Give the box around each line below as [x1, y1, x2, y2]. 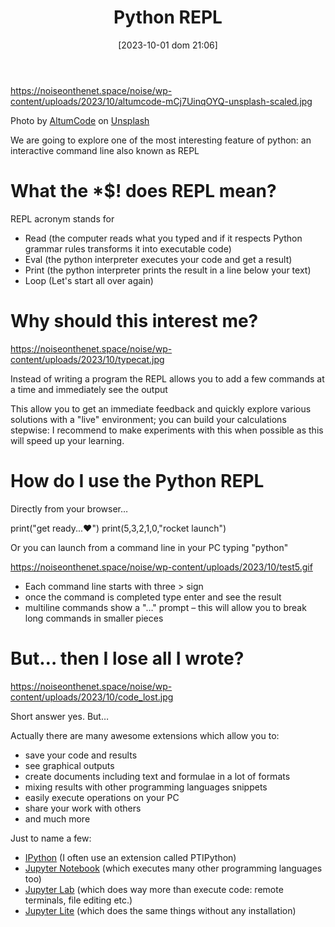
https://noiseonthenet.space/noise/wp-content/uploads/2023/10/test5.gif [10, 561, 313, 573]
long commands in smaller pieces [24, 612, 164, 624]
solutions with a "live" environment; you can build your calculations [10, 413, 287, 425]
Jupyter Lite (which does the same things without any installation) [24, 904, 297, 916]
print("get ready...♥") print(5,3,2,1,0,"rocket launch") [10, 522, 227, 534]
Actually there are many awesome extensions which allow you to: [10, 729, 280, 741]
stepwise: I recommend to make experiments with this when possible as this [10, 424, 324, 436]
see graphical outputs [24, 759, 115, 771]
